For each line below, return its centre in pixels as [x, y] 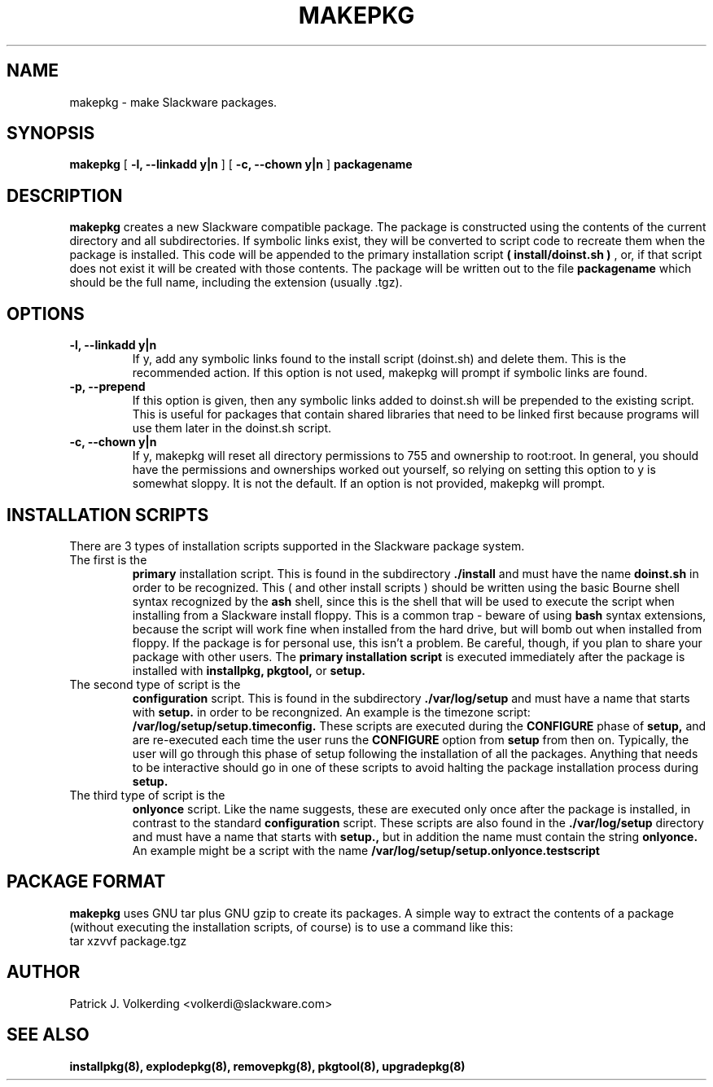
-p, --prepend [107, 387]
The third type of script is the [147, 795]
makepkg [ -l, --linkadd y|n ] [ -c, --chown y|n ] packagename [241, 164]
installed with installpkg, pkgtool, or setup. [249, 670]
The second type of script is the [155, 684]
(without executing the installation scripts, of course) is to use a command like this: [291, 927]
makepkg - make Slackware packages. [173, 102]
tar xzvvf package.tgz [128, 940]
